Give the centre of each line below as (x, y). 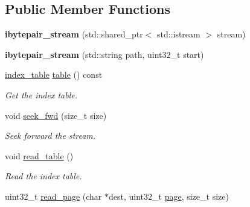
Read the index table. (43, 176)
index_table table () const (54, 75)
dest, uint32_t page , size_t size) (169, 196)
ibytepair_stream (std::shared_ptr (74, 34)
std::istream (178, 34)
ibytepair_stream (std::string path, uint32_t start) (104, 54)
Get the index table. (41, 94)
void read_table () (39, 155)
